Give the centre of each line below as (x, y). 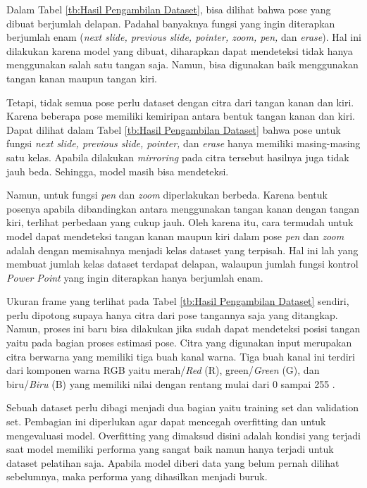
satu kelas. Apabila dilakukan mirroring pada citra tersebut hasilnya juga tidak (178, 157)
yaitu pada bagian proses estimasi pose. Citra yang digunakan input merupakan (179, 343)
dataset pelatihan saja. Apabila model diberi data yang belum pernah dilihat (173, 462)
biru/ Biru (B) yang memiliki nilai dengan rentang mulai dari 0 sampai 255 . (171, 383)
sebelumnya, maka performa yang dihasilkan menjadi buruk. (137, 476)
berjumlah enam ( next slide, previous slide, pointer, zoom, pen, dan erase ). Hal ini (184, 37)
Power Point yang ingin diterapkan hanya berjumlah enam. (135, 277)
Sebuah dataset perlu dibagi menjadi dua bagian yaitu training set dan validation (183, 407)
